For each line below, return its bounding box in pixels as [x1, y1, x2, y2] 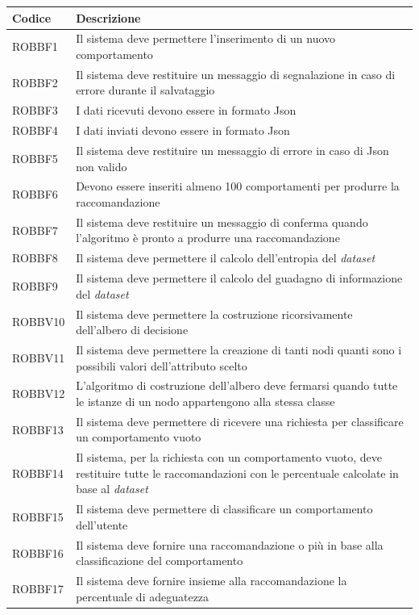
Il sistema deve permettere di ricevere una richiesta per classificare [76, 412, 404, 429]
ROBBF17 [12, 579, 64, 596]
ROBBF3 [12, 102, 58, 119]
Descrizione [76, 9, 141, 26]
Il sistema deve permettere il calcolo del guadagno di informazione [76, 270, 403, 287]
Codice [12, 9, 52, 26]
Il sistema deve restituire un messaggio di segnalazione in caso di [76, 65, 396, 82]
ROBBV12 [12, 385, 65, 402]
